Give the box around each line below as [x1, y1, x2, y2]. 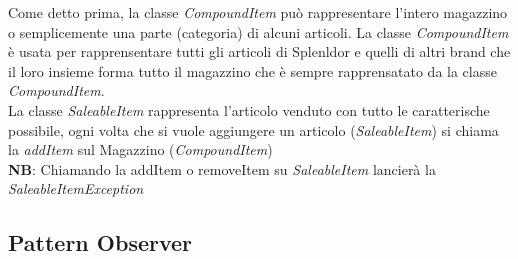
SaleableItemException [8, 178, 144, 199]
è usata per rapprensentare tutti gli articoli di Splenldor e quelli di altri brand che [8, 41, 511, 62]
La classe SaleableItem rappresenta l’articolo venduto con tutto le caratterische [8, 99, 490, 120]
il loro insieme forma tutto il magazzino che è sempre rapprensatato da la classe [8, 60, 497, 81]
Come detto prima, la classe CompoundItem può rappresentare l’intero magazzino [8, 2, 508, 22]
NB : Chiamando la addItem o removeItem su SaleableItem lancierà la [8, 158, 436, 179]
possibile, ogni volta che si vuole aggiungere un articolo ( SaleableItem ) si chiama [8, 119, 499, 140]
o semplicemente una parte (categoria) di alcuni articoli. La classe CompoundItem [8, 21, 509, 42]
